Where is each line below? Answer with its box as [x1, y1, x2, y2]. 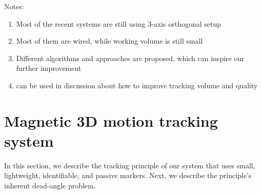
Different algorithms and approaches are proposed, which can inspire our [16, 52, 245, 63]
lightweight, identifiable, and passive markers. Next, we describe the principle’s [4, 170, 252, 181]
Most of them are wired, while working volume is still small [16, 35, 203, 46]
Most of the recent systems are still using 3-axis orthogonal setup [16, 18, 221, 29]
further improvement [16, 63, 82, 73]
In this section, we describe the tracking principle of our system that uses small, [4, 160, 255, 170]
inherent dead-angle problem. [4, 180, 96, 191]
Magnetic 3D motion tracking [4, 110, 218, 131]
